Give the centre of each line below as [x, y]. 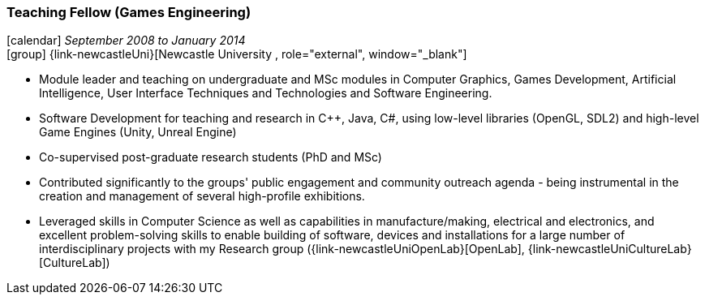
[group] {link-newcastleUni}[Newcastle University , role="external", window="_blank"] [237, 54]
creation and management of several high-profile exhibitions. [202, 196]
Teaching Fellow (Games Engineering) [129, 12]
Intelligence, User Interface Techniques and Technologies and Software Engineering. [266, 93]
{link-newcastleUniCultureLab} [610, 249]
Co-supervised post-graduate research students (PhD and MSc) [211, 157]
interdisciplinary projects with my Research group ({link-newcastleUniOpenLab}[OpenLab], [282, 249]
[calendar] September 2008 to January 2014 [126, 41]
